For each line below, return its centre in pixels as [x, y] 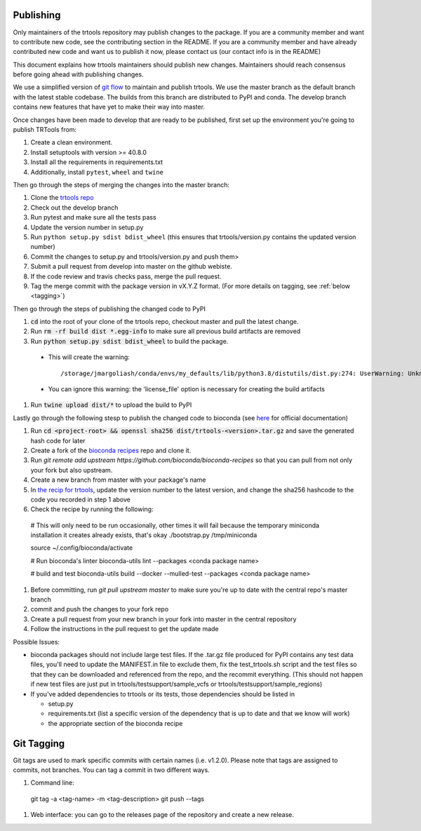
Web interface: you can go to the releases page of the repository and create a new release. [162, 815]
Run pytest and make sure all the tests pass [94, 217]
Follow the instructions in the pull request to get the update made [125, 629]
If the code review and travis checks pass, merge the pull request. [126, 276]
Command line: [53, 783]
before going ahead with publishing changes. [78, 74]
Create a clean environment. [72, 142]
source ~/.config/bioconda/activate [82, 548]
